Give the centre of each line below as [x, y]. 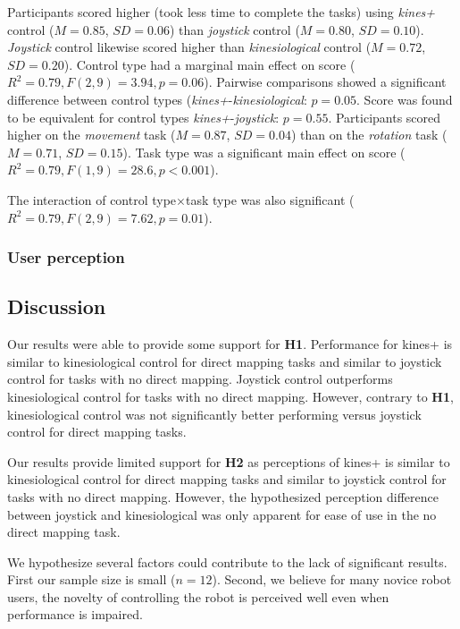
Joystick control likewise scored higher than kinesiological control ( [189, 47]
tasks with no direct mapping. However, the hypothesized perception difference [223, 496]
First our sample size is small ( [92, 579]
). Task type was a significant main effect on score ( [264, 152]
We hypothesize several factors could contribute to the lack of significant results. [227, 561]
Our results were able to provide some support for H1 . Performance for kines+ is [230, 344]
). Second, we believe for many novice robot [332, 579]
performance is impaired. [75, 614]
